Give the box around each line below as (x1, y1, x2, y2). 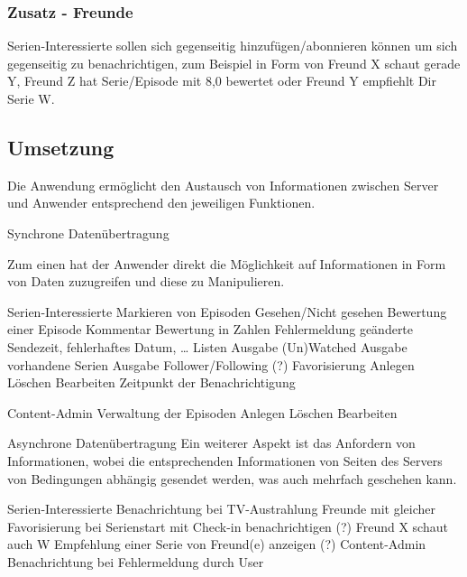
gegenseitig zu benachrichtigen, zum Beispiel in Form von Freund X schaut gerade (7, 53, 461, 72)
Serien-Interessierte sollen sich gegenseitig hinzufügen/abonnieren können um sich (7, 36, 458, 55)
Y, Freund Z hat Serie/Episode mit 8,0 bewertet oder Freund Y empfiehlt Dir (7, 71, 436, 90)
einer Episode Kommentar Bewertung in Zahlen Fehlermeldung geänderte (7, 320, 414, 339)
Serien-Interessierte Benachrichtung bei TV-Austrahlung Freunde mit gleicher (7, 499, 435, 518)
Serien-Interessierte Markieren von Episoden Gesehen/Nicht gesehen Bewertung (7, 302, 447, 321)
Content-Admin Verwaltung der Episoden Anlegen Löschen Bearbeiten (7, 403, 398, 422)
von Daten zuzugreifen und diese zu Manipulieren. (7, 272, 285, 291)
